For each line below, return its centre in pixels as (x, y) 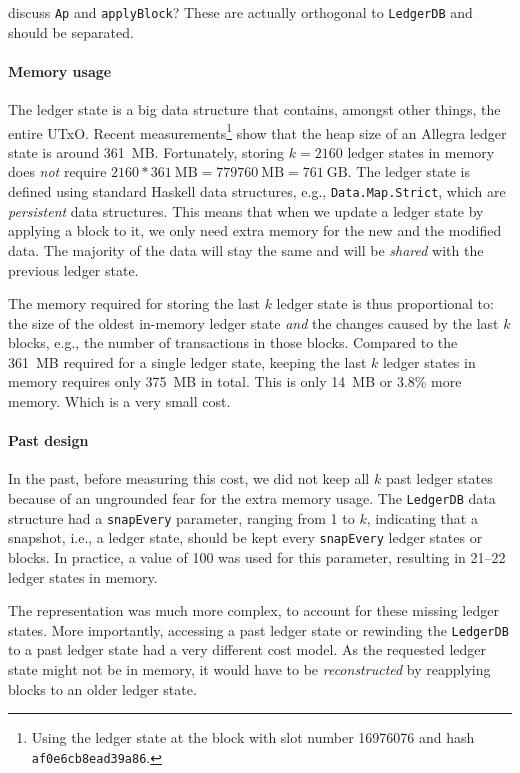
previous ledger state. (73, 269)
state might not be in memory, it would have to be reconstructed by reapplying (249, 669)
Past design (48, 440)
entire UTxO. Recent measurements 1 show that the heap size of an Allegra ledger (257, 131)
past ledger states (439, 478)
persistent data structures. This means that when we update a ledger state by (246, 210)
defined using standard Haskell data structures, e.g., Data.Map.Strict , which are (257, 191)
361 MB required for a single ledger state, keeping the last (187, 361)
